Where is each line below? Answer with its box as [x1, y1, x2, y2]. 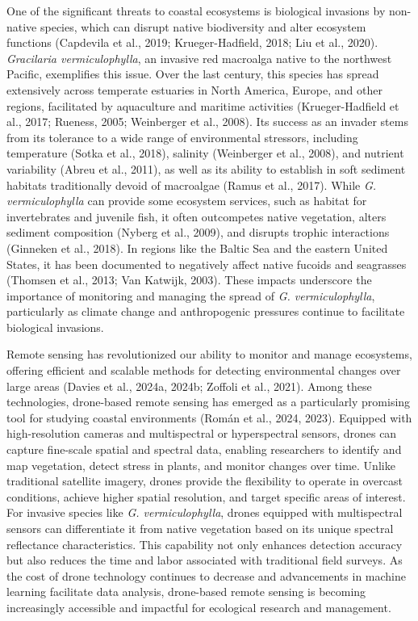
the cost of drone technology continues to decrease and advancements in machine [6, 567, 406, 584]
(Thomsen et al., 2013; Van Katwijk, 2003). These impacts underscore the [6, 271, 372, 288]
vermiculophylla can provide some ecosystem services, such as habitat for [6, 192, 367, 209]
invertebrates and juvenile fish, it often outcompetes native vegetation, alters [6, 208, 387, 224]
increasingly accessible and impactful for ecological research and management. [6, 598, 391, 615]
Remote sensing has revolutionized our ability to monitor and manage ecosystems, [6, 346, 412, 363]
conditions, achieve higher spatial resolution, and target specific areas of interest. [6, 488, 406, 505]
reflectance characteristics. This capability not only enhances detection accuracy [6, 535, 403, 552]
